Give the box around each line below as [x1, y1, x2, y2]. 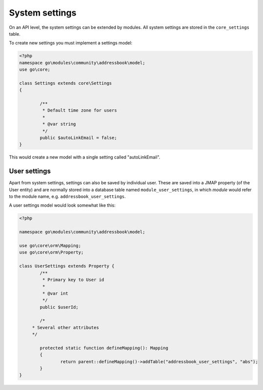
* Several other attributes [32, 325, 99, 330]
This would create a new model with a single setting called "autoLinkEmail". [9, 154, 161, 160]
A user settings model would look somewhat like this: [9, 202, 116, 208]
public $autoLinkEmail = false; [39, 135, 117, 140]
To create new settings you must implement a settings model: [9, 40, 132, 46]
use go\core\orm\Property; [19, 250, 84, 255]
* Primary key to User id [42, 277, 104, 282]
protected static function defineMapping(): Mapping [39, 345, 169, 351]
